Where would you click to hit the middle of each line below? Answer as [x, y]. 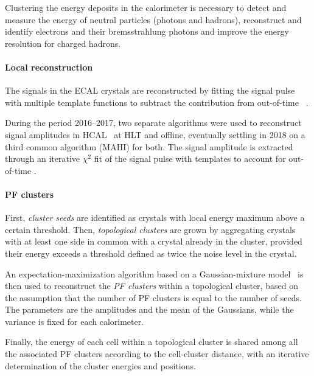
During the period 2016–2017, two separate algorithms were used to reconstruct [153, 123]
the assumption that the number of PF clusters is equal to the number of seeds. [153, 297]
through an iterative [42, 158]
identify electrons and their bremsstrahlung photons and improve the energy [147, 31]
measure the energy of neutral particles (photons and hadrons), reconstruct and [153, 19]
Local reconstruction [49, 67]
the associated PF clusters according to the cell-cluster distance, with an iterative [157, 354]
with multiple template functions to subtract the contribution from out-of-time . [157, 102]
